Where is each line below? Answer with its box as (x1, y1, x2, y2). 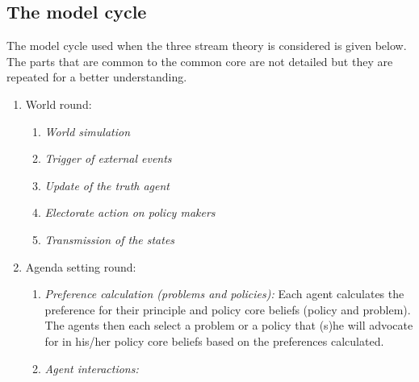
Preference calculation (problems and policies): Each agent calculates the (44, 285, 404, 302)
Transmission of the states (44, 230, 175, 247)
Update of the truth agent (44, 176, 170, 193)
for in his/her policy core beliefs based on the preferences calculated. (44, 332, 384, 349)
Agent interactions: (44, 359, 139, 376)
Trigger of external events (44, 150, 172, 167)
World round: (25, 95, 92, 112)
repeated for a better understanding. (6, 69, 187, 85)
